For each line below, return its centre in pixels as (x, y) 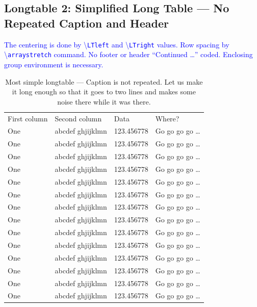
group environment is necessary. (54, 64)
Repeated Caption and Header (86, 23)
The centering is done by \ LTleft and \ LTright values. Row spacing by (117, 44)
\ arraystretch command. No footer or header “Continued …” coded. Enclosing (128, 54)
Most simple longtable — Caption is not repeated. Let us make (104, 81)
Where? (167, 118)
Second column (78, 118)
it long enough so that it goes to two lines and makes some (104, 92)
